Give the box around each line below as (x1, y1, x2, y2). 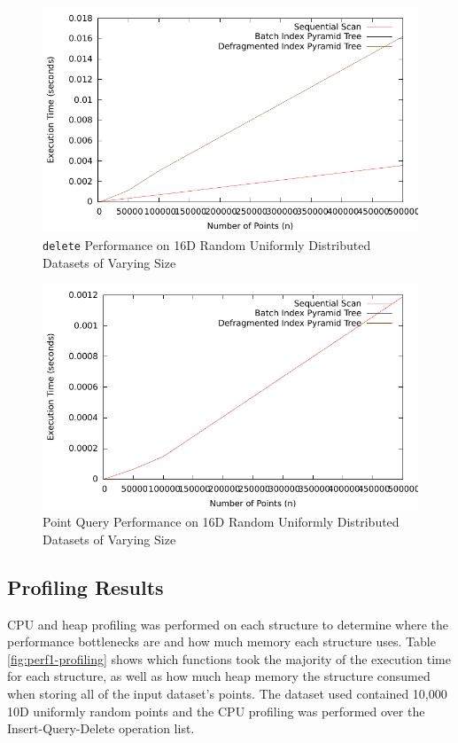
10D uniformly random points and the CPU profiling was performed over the (7, 701, 425, 720)
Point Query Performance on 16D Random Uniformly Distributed (43, 512, 400, 531)
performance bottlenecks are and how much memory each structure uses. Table (7, 632, 436, 651)
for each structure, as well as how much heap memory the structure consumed (7, 667, 431, 685)
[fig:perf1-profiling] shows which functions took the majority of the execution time (7, 649, 451, 668)
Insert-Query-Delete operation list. (7, 719, 195, 738)
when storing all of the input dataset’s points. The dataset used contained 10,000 (7, 684, 447, 702)
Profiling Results (7, 573, 164, 600)
